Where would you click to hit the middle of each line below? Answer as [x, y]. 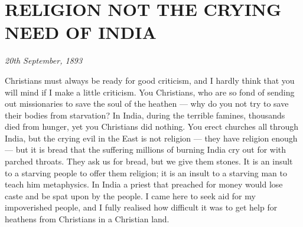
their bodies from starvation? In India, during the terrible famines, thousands [145, 115]
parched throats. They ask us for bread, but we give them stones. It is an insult [149, 161]
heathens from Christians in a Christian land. [87, 219]
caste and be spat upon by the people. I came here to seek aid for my [130, 195]
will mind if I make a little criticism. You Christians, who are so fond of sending [150, 92]
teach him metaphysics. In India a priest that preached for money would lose [144, 184]
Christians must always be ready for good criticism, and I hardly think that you [150, 80]
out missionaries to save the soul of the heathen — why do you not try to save [147, 103]
